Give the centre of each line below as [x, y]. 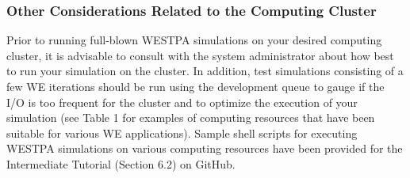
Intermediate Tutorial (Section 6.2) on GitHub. [121, 163]
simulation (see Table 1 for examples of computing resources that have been [191, 117]
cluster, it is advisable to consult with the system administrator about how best [200, 55]
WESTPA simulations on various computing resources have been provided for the [205, 148]
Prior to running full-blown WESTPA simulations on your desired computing [194, 40]
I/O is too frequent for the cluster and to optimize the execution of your [182, 102]
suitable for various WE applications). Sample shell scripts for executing [182, 133]
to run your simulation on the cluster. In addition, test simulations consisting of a [205, 71]
